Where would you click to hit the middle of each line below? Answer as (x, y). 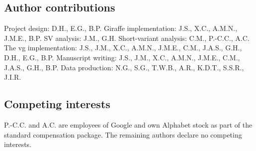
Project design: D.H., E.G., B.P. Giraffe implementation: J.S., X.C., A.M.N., (121, 28)
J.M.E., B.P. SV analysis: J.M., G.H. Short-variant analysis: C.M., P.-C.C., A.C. (127, 38)
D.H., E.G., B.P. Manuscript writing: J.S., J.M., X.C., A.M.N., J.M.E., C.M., (122, 57)
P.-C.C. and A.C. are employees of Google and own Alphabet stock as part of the (128, 124)
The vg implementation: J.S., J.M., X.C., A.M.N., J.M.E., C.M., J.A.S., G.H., (123, 48)
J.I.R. (13, 77)
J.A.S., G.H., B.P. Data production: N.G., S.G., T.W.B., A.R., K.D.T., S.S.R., (124, 67)
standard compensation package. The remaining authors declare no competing (123, 134)
